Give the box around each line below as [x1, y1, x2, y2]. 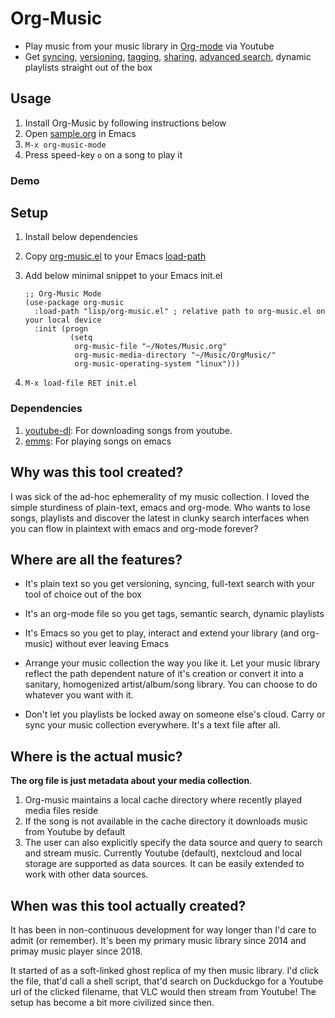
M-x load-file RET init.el [24, 378, 138, 389]
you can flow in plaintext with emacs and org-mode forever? [10, 522, 259, 534]
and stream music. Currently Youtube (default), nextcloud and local [24, 847, 302, 859]
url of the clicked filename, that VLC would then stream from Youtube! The [10, 986, 317, 998]
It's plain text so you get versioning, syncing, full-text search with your [24, 578, 316, 590]
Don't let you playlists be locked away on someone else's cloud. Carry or [24, 708, 326, 721]
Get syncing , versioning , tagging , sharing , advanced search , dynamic [24, 50, 312, 62]
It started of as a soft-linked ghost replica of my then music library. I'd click [10, 965, 320, 977]
